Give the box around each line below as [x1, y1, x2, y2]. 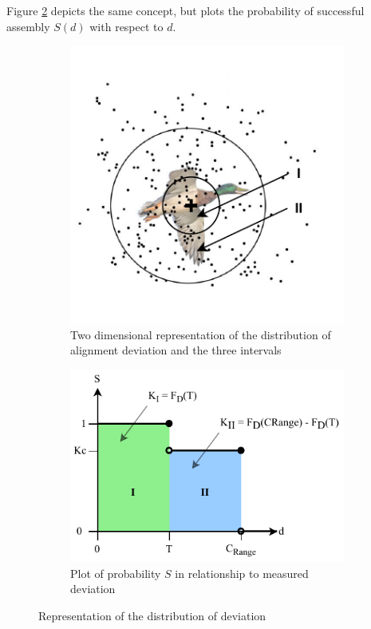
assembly [6, 18, 50, 34]
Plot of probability [70, 564, 161, 581]
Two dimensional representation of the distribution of [70, 326, 331, 342]
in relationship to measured [175, 564, 309, 581]
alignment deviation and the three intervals [70, 342, 282, 358]
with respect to [89, 18, 164, 34]
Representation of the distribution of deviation [38, 607, 266, 623]
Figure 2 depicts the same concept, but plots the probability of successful [6, 2, 365, 18]
